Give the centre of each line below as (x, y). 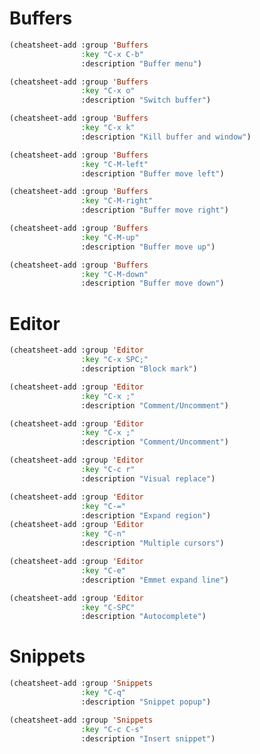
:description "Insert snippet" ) (148, 738)
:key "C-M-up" (110, 237)
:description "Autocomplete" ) (143, 617)
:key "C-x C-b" (112, 54)
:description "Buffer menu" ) (141, 63)
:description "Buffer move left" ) (152, 173)
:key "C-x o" (108, 91)
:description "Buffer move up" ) (148, 247)
